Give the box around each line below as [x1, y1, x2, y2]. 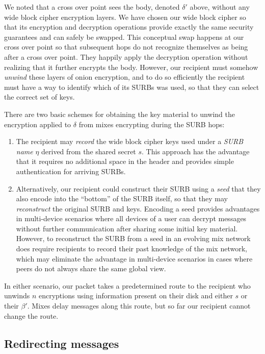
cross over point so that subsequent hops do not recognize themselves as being [4, 41, 248, 52]
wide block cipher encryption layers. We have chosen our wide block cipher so [4, 11, 246, 22]
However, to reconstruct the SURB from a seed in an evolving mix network [16, 233, 251, 244]
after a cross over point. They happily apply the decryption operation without [4, 51, 248, 62]
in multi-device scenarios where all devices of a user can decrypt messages [16, 213, 247, 224]
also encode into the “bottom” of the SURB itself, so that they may [16, 193, 228, 204]
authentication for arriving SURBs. [16, 166, 126, 176]
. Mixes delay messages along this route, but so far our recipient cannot [27, 300, 251, 311]
